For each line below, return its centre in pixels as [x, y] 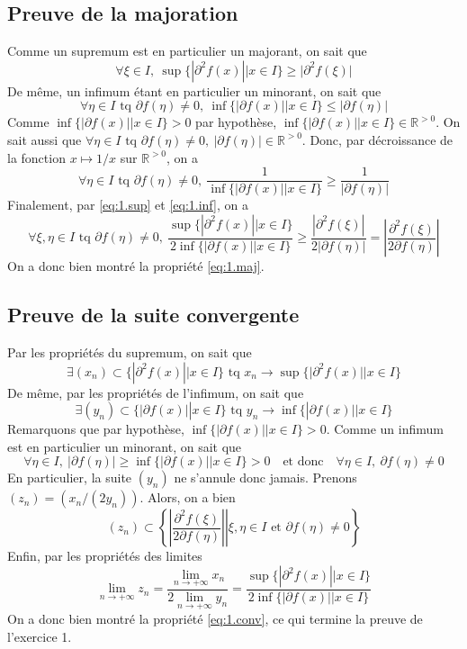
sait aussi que [45, 139]
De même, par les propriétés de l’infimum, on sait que [156, 392]
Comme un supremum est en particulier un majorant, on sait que [187, 51]
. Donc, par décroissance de [377, 139]
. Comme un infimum [385, 429]
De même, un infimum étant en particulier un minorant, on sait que [194, 90]
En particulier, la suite [70, 478]
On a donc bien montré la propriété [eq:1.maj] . [136, 266]
